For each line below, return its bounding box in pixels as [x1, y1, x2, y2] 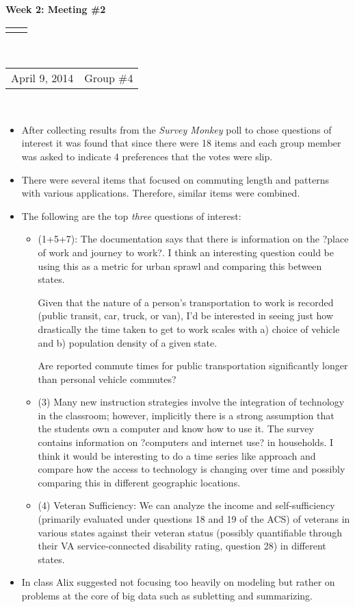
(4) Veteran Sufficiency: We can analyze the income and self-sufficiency [38, 498, 335, 512]
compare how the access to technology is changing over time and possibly [38, 462, 345, 476]
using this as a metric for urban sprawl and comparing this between [38, 258, 322, 273]
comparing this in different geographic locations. [38, 475, 241, 489]
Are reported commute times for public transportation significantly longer [38, 358, 348, 373]
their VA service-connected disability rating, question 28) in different [38, 538, 326, 553]
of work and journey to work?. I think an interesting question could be [38, 245, 334, 259]
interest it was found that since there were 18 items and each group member [21, 136, 341, 150]
